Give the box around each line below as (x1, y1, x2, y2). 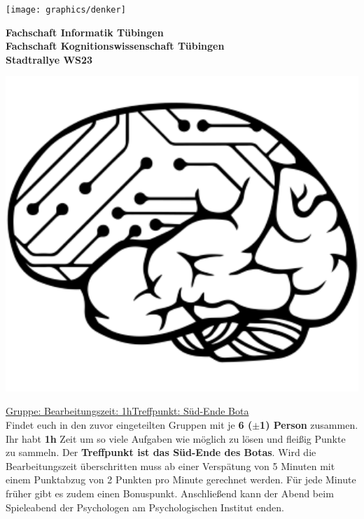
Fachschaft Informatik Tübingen (6, 24, 164, 39)
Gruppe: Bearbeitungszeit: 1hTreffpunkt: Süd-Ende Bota (6, 404, 249, 418)
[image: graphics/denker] (6, 5, 126, 15)
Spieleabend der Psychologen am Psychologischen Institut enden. (6, 499, 284, 514)
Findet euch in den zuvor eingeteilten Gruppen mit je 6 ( (6, 418, 253, 432)
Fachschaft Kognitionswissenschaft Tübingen (6, 38, 225, 53)
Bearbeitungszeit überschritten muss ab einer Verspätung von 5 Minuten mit (6, 458, 335, 473)
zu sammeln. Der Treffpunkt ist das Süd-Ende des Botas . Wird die (6, 445, 316, 460)
